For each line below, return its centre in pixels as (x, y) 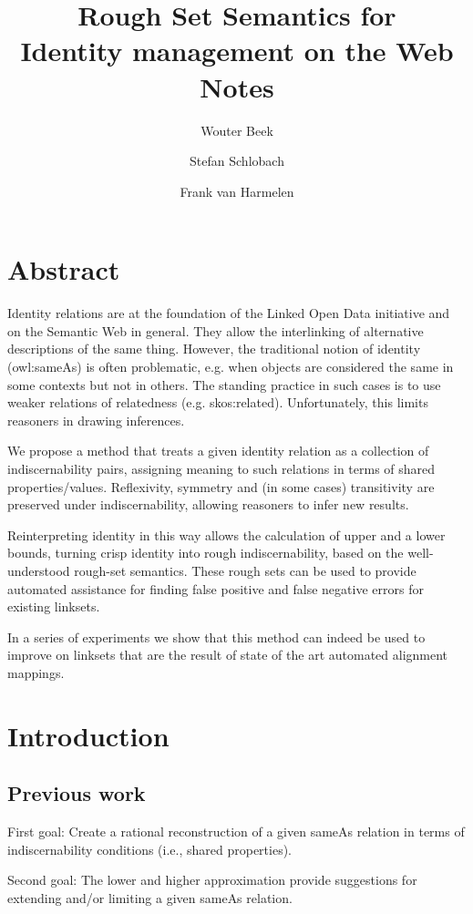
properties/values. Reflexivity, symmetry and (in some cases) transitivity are (221, 486)
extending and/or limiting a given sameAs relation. (150, 897)
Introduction (88, 735)
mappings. (36, 672)
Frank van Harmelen (237, 191)
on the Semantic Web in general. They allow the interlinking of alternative (216, 330)
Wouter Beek (237, 130)
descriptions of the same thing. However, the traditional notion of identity (214, 349)
